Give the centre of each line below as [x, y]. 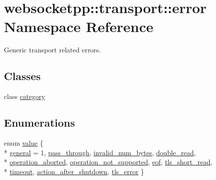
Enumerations [40, 123]
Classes [22, 76]
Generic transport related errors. [53, 50]
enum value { [24, 142]
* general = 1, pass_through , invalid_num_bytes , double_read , [100, 152]
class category [25, 96]
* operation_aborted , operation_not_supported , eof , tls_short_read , [108, 162]
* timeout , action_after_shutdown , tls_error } [74, 171]
